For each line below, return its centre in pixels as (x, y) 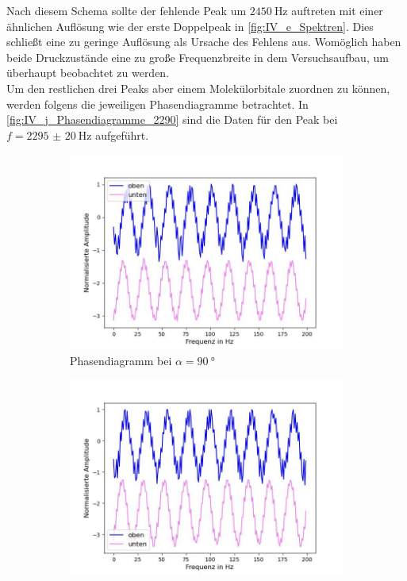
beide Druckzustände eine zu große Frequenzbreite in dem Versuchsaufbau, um (198, 57)
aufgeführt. (122, 135)
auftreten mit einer (337, 10)
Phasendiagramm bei (121, 360)
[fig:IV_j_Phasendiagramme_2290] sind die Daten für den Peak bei (172, 119)
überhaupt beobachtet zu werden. (88, 73)
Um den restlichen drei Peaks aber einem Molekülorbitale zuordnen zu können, (198, 88)
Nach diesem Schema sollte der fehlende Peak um (127, 10)
